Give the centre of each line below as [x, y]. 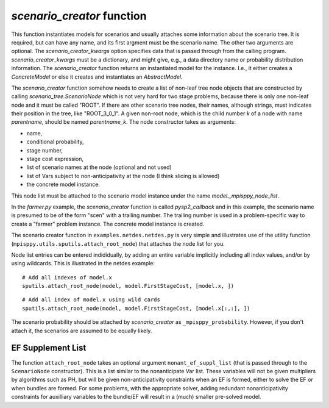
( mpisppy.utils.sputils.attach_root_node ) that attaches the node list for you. [118, 243]
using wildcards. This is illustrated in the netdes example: [83, 263]
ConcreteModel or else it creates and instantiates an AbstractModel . [97, 77]
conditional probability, [55, 142]
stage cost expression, [55, 159]
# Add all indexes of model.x [67, 277]
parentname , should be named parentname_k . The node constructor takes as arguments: [124, 122]
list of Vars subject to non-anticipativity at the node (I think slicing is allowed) [123, 176]
